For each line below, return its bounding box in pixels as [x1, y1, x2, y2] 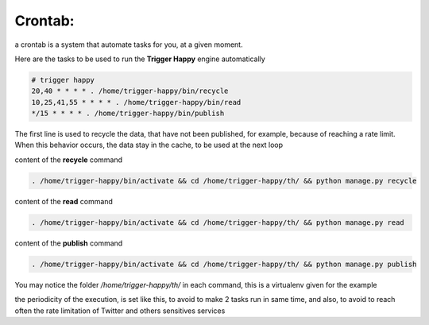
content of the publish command [14, 238, 123, 248]
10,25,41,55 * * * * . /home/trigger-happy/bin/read [31, 98, 242, 106]
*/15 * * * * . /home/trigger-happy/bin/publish [31, 109, 225, 118]
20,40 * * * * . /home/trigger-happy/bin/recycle [31, 87, 229, 95]
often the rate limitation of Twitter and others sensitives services [14, 306, 226, 315]
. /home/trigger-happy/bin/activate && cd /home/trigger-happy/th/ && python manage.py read [31, 218, 404, 226]
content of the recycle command [14, 155, 123, 164]
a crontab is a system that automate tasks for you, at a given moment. [14, 40, 243, 49]
